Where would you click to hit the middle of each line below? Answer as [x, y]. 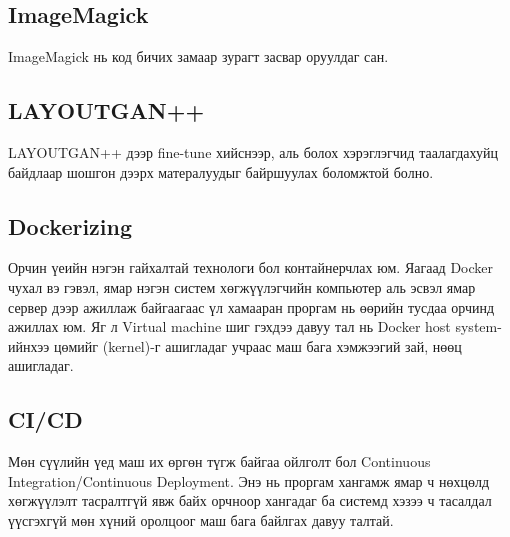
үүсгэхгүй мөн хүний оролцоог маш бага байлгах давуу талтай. [201, 519]
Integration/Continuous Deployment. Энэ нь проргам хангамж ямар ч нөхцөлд [249, 480]
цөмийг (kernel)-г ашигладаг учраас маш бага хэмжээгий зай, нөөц [257, 345]
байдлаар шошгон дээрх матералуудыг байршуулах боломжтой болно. [221, 171]
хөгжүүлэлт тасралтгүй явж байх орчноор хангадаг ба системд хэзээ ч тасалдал [250, 500]
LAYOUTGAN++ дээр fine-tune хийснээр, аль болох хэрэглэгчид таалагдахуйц [253, 152]
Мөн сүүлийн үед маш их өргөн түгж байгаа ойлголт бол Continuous [219, 461]
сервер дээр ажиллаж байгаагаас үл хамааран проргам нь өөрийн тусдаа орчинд [251, 306]
